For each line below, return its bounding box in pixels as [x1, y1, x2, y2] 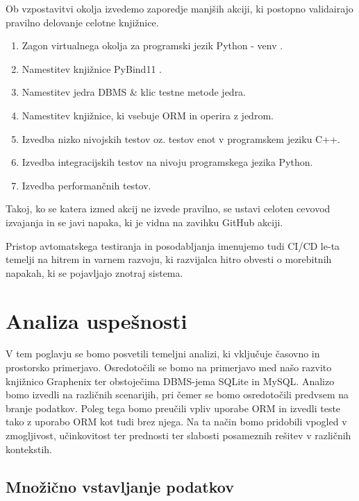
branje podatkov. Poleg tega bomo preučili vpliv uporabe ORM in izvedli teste [6, 400, 341, 415]
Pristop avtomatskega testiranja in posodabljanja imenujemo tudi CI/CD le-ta [6, 238, 340, 253]
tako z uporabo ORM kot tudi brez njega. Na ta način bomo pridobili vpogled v [6, 414, 347, 429]
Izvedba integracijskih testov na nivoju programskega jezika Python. [22, 155, 313, 169]
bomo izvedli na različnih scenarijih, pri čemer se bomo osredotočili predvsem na [6, 387, 349, 402]
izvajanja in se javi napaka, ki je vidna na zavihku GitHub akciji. [6, 214, 283, 229]
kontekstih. [6, 441, 52, 456]
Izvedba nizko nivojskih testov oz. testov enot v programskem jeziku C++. [22, 131, 340, 146]
